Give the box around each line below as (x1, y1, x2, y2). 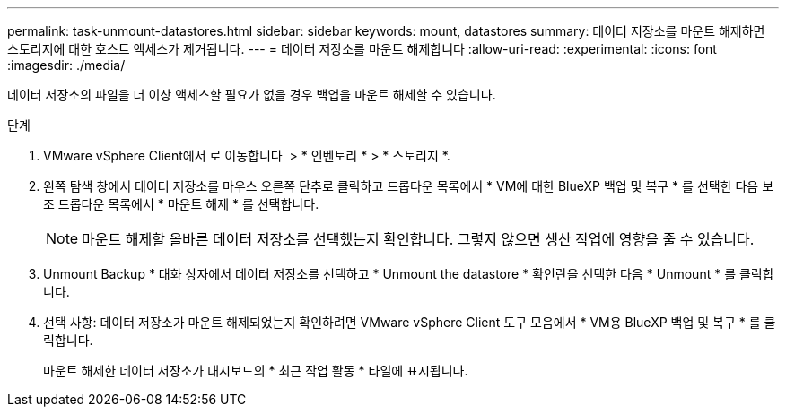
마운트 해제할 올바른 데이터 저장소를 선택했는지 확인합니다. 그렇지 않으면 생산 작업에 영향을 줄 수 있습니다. (82, 230, 755, 248)
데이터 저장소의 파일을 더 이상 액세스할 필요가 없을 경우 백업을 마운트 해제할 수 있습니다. (7, 87, 496, 102)
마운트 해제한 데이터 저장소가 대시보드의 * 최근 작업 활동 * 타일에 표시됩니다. (43, 363, 468, 378)
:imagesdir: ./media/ (7, 57, 126, 73)
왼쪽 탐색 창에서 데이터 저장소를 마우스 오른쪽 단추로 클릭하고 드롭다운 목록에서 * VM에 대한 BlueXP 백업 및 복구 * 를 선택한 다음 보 (43, 178, 774, 194)
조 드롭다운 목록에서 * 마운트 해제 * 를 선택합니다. (43, 196, 319, 211)
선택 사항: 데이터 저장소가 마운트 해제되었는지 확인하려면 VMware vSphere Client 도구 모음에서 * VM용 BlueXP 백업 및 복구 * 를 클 (43, 315, 776, 330)
